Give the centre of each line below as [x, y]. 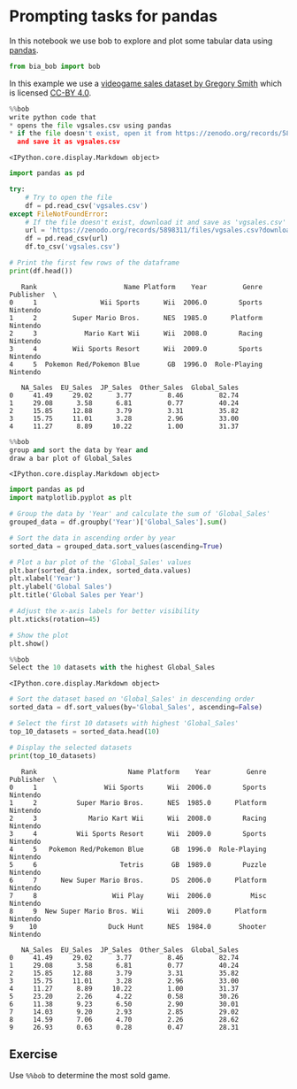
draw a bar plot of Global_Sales [71, 458]
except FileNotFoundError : [59, 214]
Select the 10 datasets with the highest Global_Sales [112, 668]
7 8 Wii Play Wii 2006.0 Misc [138, 895]
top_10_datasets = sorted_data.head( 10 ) [85, 732]
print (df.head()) [41, 271]
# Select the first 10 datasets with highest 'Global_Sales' [124, 724]
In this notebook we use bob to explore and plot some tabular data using [141, 41]
